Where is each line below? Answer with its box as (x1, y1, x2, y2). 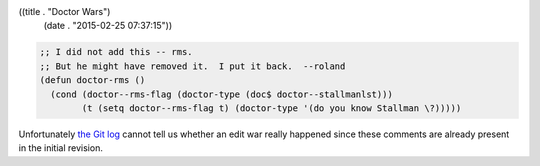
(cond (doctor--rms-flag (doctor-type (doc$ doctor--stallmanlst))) (50, 88, 394, 100)
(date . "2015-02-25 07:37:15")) (43, 20, 173, 32)
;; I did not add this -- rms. (39, 46, 194, 58)
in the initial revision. (18, 142, 104, 154)
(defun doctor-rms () (39, 75, 146, 86)
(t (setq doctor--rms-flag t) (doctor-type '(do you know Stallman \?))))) (81, 102, 462, 114)
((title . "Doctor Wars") (18, 6, 111, 17)
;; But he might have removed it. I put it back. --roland (39, 60, 346, 72)
